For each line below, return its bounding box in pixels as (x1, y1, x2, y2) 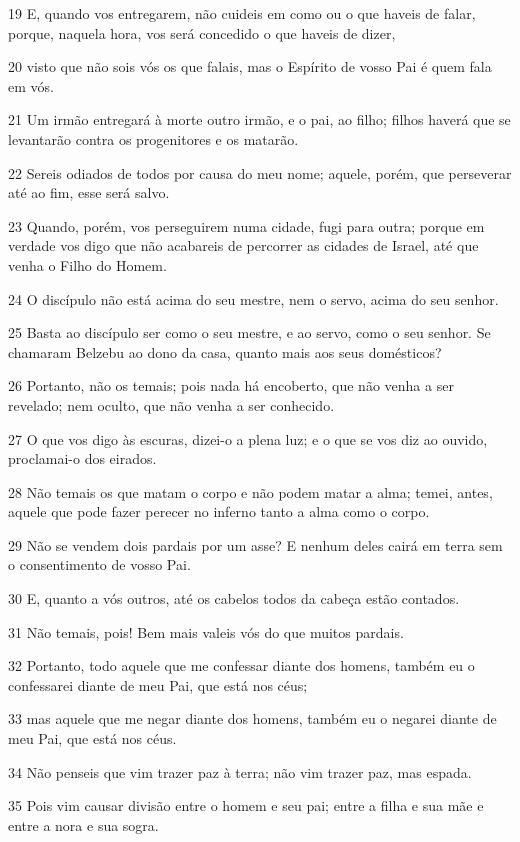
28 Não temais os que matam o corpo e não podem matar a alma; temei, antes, (8, 481, 493, 502)
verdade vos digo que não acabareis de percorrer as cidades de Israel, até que (8, 235, 479, 256)
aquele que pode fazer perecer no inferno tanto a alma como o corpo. (8, 501, 430, 522)
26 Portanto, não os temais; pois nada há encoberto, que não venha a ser (8, 375, 454, 396)
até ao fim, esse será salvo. (8, 182, 170, 203)
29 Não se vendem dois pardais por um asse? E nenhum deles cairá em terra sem (8, 534, 503, 555)
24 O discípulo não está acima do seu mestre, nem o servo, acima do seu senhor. (8, 288, 499, 309)
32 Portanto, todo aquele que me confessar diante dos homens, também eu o (8, 655, 475, 676)
